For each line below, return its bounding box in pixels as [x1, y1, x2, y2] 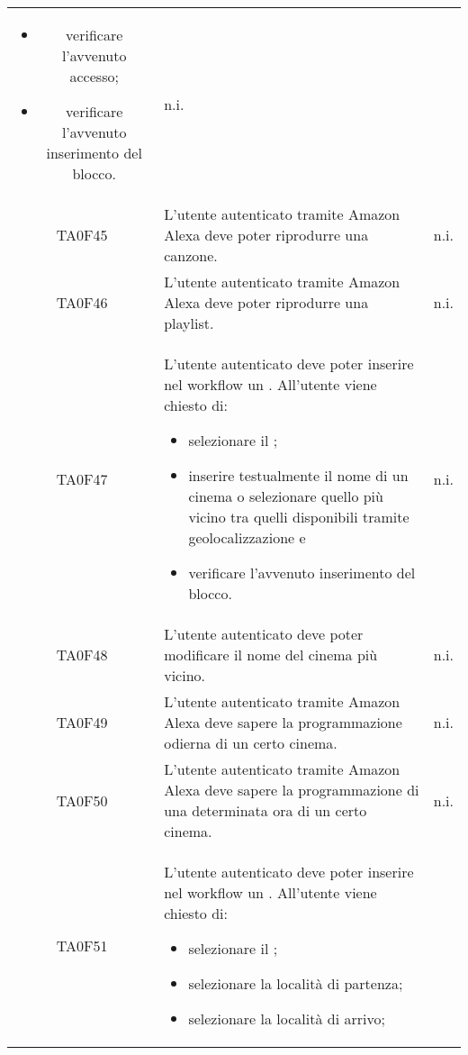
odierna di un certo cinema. [164, 732, 337, 753]
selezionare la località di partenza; [188, 973, 403, 994]
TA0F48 [56, 644, 108, 665]
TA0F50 [56, 789, 108, 811]
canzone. [164, 245, 218, 266]
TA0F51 [56, 934, 108, 956]
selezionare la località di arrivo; [188, 1008, 385, 1029]
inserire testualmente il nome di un [188, 465, 409, 486]
